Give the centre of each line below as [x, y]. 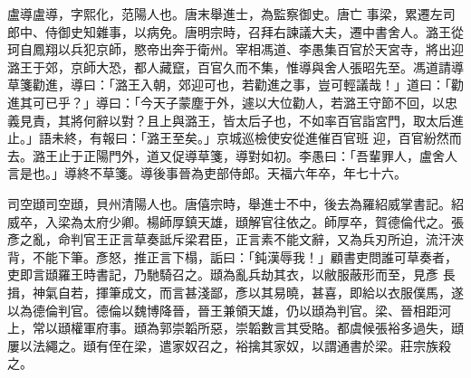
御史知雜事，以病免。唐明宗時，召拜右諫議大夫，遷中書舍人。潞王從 [260, 31]
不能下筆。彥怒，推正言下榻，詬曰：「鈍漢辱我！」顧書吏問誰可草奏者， [245, 256]
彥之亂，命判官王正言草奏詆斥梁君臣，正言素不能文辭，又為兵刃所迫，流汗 [229, 239]
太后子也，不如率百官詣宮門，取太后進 [349, 120]
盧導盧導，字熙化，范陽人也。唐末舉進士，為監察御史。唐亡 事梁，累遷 [219, 14]
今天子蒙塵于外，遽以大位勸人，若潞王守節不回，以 [292, 102]
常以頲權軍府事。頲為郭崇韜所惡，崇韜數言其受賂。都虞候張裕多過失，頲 [248, 328]
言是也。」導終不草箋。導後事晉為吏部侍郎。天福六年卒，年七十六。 [207, 173]
